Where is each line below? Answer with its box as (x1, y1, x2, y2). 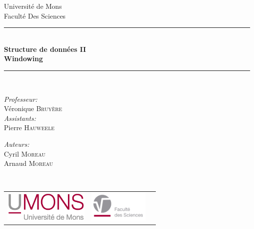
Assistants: (4, 113, 36, 123)
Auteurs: (4, 138, 29, 149)
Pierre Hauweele (4, 122, 55, 133)
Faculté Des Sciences (4, 10, 66, 21)
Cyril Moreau (4, 148, 45, 159)
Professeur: (4, 93, 38, 104)
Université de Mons (4, 1, 62, 11)
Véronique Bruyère (4, 103, 63, 114)
